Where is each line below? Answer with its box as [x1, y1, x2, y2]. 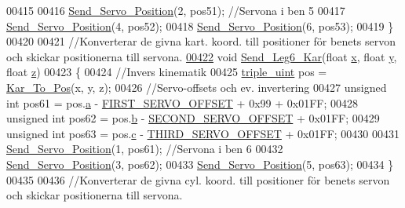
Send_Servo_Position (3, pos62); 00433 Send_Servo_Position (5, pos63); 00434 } [6, 155, 394, 172]
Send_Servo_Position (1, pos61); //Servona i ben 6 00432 [6, 140, 283, 157]
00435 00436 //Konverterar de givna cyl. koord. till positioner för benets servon [6, 171, 390, 188]
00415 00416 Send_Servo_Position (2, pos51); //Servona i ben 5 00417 [6, 2, 345, 18]
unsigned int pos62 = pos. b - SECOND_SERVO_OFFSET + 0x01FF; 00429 [6, 110, 380, 126]
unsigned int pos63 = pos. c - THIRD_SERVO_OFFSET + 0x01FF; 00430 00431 [6, 125, 400, 141]
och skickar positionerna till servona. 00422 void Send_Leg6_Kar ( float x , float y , [6, 48, 397, 64]
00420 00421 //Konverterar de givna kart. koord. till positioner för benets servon [6, 33, 396, 49]
